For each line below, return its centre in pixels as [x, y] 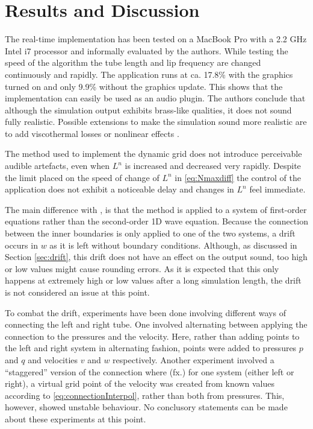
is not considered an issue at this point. [77, 292]
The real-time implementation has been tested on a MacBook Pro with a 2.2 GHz [156, 39]
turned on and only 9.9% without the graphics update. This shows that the [144, 86]
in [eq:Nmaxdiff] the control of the [238, 177]
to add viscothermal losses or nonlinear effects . [92, 133]
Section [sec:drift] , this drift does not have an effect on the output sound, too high [156, 257]
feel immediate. [277, 189]
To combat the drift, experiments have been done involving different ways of [145, 312]
